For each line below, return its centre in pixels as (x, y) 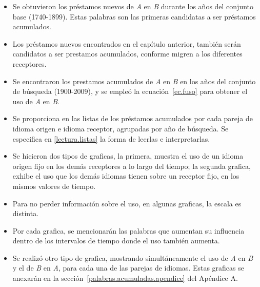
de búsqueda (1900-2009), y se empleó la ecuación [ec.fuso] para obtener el (130, 91)
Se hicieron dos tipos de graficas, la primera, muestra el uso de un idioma (128, 156)
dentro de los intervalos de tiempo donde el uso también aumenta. (116, 241)
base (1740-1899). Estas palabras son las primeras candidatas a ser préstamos (134, 16)
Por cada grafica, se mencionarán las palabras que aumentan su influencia (128, 230)
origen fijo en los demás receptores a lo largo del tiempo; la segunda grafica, (132, 166)
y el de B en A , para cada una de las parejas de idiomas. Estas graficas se (128, 268)
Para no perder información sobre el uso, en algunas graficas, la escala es (127, 203)
